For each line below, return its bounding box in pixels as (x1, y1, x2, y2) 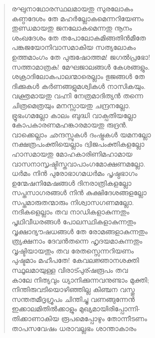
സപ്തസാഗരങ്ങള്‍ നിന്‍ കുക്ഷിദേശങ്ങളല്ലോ (11, 187, 147, 198)
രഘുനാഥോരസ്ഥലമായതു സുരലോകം (11, 3, 133, 13)
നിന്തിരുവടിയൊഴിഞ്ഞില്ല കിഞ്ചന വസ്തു (11, 284, 135, 295)
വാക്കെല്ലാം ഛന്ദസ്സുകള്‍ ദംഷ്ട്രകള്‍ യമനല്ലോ (11, 129, 151, 139)
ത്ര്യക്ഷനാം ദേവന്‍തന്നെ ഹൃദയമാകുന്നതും (11, 236, 143, 246)
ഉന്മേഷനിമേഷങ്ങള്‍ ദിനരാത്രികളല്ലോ (11, 177, 132, 188)
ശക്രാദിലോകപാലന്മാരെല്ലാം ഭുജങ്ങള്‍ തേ (11, 71, 145, 82)
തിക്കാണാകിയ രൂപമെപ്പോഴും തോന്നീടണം (11, 313, 147, 323)
